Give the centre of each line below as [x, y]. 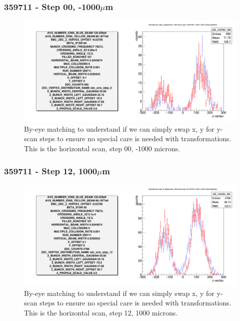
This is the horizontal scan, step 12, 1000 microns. [101, 312]
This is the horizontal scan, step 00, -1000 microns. [102, 148]
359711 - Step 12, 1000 [51, 171]
